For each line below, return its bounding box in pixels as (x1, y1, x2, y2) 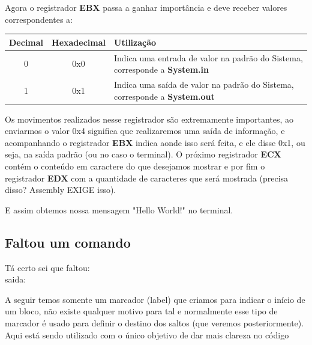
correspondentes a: (5, 13, 73, 25)
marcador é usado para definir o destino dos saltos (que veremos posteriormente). (5, 316, 304, 329)
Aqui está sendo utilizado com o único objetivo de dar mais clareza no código (5, 328, 289, 341)
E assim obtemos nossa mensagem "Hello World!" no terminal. (5, 203, 233, 216)
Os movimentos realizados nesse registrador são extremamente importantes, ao (5, 112, 294, 125)
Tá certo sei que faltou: (5, 261, 90, 273)
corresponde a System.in (114, 63, 209, 76)
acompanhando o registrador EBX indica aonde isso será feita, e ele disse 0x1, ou (5, 136, 305, 148)
